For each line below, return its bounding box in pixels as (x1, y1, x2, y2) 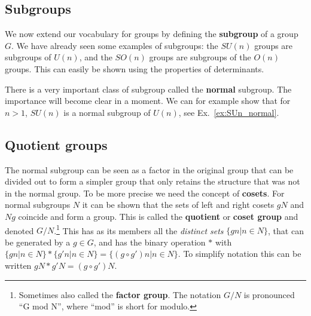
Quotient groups (5, 135, 108, 154)
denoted (5, 224, 34, 237)
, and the (79, 51, 112, 63)
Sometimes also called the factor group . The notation (19, 288, 221, 300)
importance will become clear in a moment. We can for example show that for (5, 94, 291, 107)
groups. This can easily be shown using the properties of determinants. (5, 62, 264, 75)
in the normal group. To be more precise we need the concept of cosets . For (5, 186, 285, 199)
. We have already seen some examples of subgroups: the (11, 39, 218, 51)
